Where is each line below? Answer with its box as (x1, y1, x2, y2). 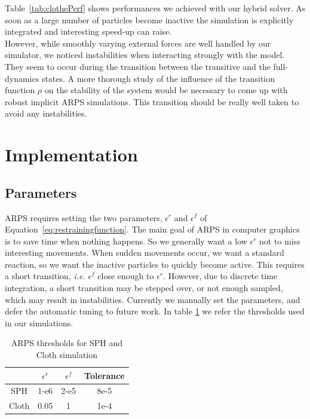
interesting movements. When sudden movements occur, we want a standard (5, 246, 284, 259)
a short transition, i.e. (5, 270, 85, 282)
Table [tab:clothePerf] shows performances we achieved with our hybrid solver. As (5, 2, 306, 14)
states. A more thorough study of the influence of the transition (41, 72, 275, 84)
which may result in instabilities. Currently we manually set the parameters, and (5, 293, 300, 305)
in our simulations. (5, 316, 73, 329)
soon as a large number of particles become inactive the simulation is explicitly (5, 13, 294, 26)
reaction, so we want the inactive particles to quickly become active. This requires (5, 258, 305, 270)
